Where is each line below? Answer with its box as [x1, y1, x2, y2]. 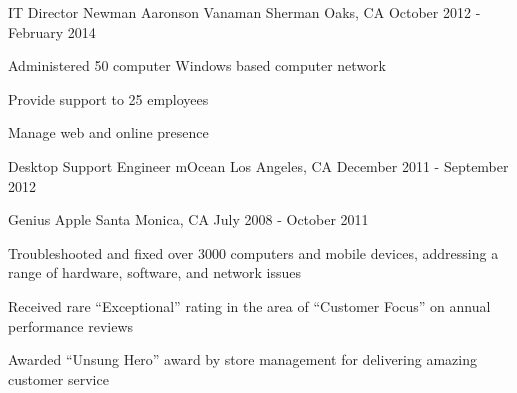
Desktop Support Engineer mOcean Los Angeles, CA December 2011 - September [8, 155, 509, 176]
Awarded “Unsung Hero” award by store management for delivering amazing [8, 349, 477, 370]
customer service [8, 368, 109, 389]
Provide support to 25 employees [8, 88, 209, 109]
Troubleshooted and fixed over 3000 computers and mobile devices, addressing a [8, 242, 499, 263]
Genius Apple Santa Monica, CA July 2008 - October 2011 [8, 209, 369, 230]
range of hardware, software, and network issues [8, 262, 301, 283]
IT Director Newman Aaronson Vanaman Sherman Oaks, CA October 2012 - [8, 2, 481, 22]
